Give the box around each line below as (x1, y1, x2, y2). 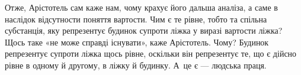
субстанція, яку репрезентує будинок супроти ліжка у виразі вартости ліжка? (5, 24, 283, 37)
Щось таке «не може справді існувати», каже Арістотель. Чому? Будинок (5, 35, 269, 48)
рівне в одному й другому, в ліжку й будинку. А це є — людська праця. (5, 58, 267, 71)
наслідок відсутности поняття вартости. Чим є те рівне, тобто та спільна (5, 12, 267, 25)
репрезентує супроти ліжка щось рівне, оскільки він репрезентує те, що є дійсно (5, 47, 297, 60)
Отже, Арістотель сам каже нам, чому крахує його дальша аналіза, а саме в (5, 1, 278, 13)
